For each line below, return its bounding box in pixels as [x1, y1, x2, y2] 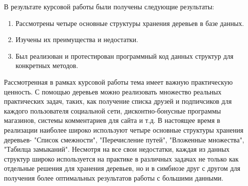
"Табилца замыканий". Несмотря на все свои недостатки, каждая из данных [4, 144, 230, 154]
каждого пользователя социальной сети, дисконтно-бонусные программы [4, 105, 221, 116]
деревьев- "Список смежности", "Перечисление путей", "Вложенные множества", [4, 134, 245, 144]
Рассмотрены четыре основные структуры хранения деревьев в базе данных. [15, 18, 244, 28]
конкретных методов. [15, 60, 78, 70]
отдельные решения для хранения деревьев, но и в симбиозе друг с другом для [4, 163, 241, 173]
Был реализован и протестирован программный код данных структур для [15, 50, 234, 61]
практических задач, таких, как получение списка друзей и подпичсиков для [4, 96, 232, 106]
